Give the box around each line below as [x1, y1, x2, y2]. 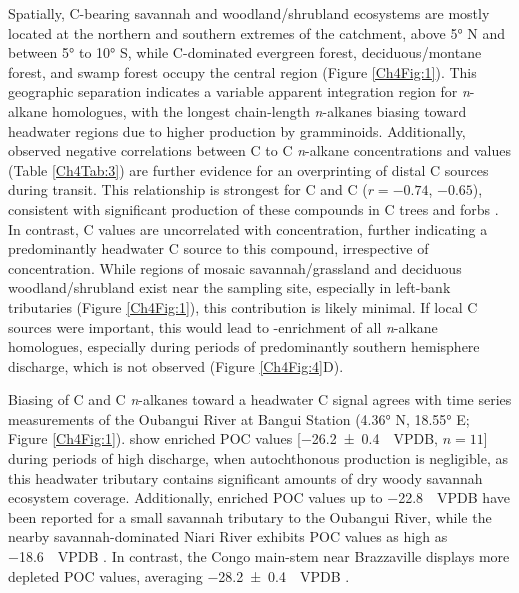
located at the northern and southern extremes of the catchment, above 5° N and [8, 22, 506, 43]
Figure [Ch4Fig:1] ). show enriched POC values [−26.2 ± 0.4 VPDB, [8, 428, 438, 449]
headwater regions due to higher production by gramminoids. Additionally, [8, 120, 466, 141]
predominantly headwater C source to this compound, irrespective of [8, 238, 429, 259]
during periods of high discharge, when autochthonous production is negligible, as [8, 448, 508, 469]
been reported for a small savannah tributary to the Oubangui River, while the [8, 506, 492, 527]
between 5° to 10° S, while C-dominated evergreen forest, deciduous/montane [8, 42, 482, 63]
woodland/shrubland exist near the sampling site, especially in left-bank [8, 277, 451, 298]
